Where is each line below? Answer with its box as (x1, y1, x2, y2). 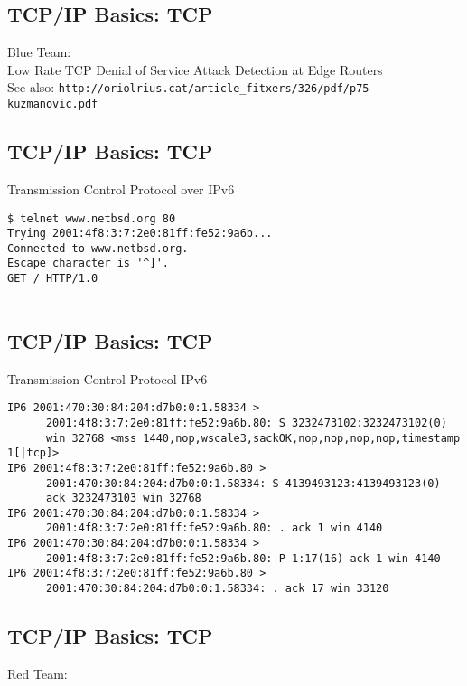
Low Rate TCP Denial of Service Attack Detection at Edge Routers (7, 60, 383, 79)
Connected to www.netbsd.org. (7, 241, 189, 255)
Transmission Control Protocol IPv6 (7, 369, 208, 388)
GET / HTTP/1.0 (7, 272, 98, 286)
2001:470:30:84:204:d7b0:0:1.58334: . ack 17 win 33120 (45, 582, 389, 596)
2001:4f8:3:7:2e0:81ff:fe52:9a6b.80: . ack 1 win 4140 (45, 522, 383, 535)
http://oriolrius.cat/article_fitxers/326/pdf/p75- (58, 82, 376, 96)
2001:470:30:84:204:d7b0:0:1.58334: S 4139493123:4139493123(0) (45, 476, 441, 490)
